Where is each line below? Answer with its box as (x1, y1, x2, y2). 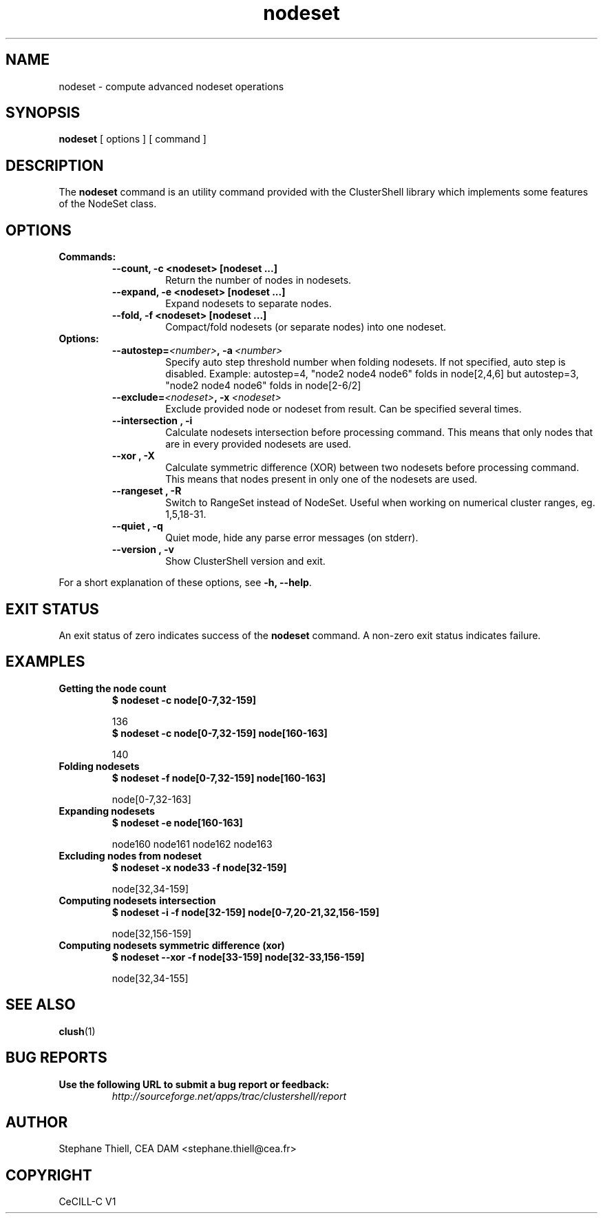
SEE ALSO (6, 996, 76, 1014)
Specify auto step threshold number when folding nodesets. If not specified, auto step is (165, 356, 566, 368)
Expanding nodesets (59, 804, 155, 817)
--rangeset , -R (112, 485, 182, 497)
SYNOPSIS (6, 104, 81, 122)
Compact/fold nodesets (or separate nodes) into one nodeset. (165, 321, 447, 333)
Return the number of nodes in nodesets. (165, 274, 352, 286)
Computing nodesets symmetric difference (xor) (59, 939, 285, 951)
